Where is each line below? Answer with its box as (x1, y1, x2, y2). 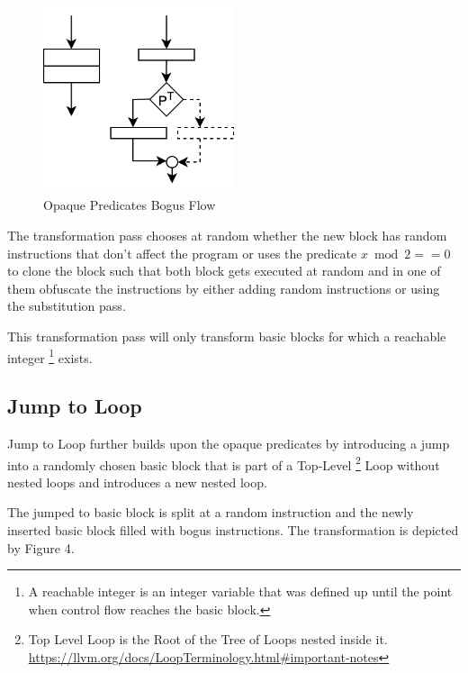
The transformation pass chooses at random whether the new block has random (7, 225, 447, 244)
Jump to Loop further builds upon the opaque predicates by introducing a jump (7, 434, 450, 452)
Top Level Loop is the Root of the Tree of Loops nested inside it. (28, 630, 388, 649)
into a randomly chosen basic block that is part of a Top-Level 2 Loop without (7, 452, 440, 474)
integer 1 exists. (7, 345, 93, 367)
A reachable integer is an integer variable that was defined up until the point (28, 582, 453, 601)
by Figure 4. (7, 538, 75, 557)
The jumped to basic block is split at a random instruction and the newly (7, 503, 414, 522)
